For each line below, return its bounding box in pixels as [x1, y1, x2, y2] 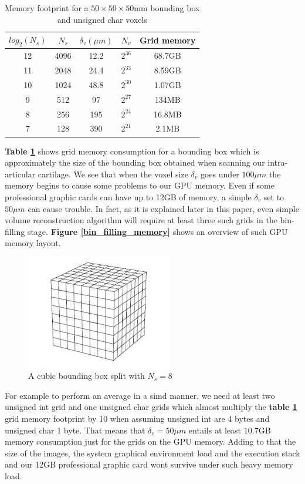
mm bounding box [134, 2, 200, 14]
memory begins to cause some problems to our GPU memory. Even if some [5, 179, 274, 191]
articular [5, 167, 36, 180]
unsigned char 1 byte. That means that [5, 423, 145, 436]
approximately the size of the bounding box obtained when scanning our [5, 156, 265, 169]
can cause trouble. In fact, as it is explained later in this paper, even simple [28, 202, 299, 214]
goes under [200, 167, 239, 180]
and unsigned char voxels [57, 13, 147, 25]
